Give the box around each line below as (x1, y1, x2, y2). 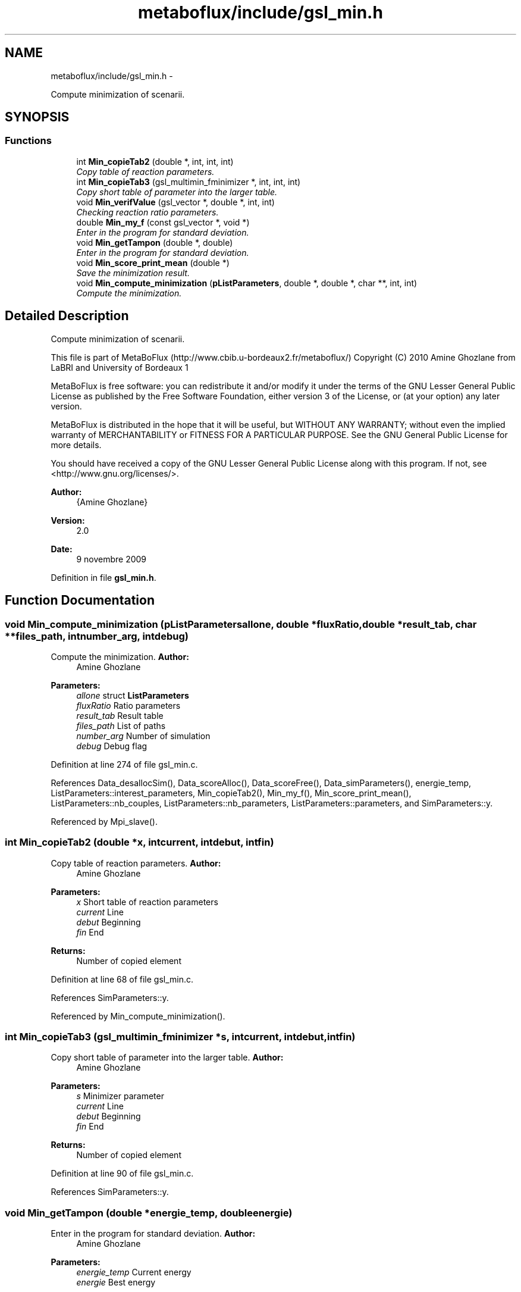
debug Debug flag (76, 740, 147, 751)
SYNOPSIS (5, 110, 70, 125)
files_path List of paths (76, 720, 166, 731)
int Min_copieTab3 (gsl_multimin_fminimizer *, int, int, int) (76, 176, 301, 187)
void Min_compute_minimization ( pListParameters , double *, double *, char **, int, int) (76, 277, 418, 288)
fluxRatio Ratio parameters (76, 700, 181, 711)
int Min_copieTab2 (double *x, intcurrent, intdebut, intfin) (5, 836, 274, 849)
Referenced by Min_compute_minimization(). (51, 1011, 225, 1021)
